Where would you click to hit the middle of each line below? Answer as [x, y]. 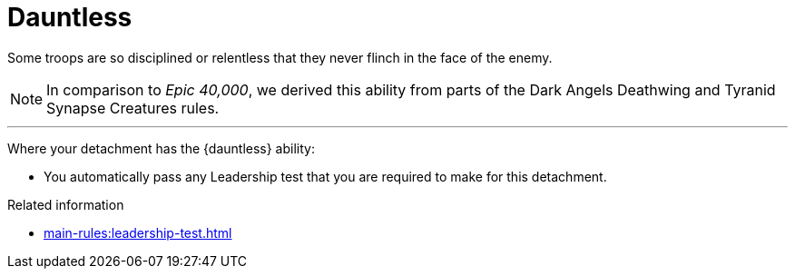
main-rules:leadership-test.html [138, 232]
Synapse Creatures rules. [133, 108]
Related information [66, 204]
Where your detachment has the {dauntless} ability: [161, 148]
